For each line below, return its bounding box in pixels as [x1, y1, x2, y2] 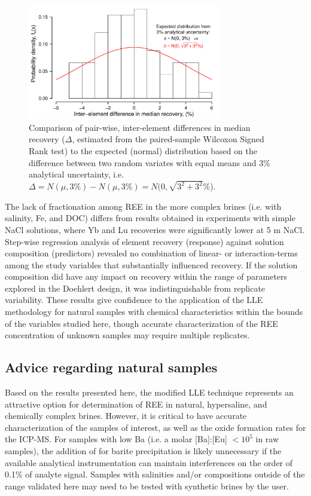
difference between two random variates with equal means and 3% [29, 156, 270, 169]
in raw [255, 433, 279, 445]
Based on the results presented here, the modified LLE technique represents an [5, 386, 294, 399]
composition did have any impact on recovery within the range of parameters [5, 270, 288, 283]
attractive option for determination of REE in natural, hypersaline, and [5, 397, 267, 410]
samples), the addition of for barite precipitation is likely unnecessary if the [5, 445, 282, 457]
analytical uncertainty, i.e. [29, 168, 124, 180]
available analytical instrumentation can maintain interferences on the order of [5, 456, 293, 469]
